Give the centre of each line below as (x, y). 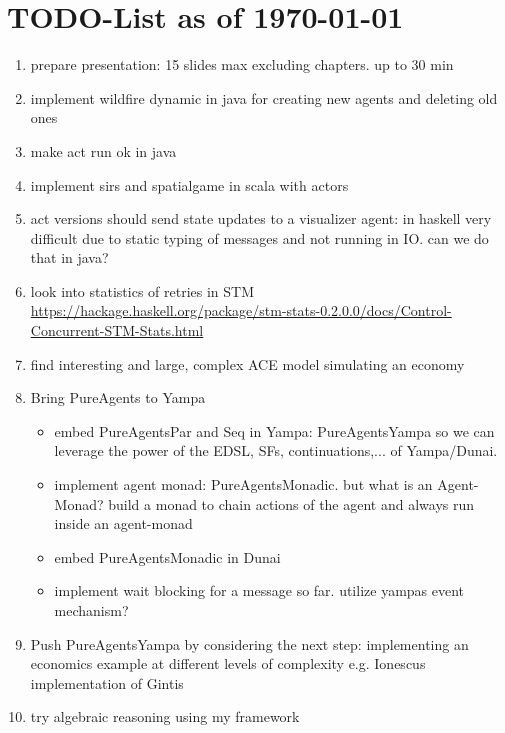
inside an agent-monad (123, 523)
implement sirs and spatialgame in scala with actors (189, 184)
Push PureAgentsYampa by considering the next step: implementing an (249, 643)
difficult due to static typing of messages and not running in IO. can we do (259, 237)
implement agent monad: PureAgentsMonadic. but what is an (243, 484)
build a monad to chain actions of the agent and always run (291, 503)
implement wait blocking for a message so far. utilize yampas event (259, 590)
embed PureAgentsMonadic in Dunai (167, 556)
